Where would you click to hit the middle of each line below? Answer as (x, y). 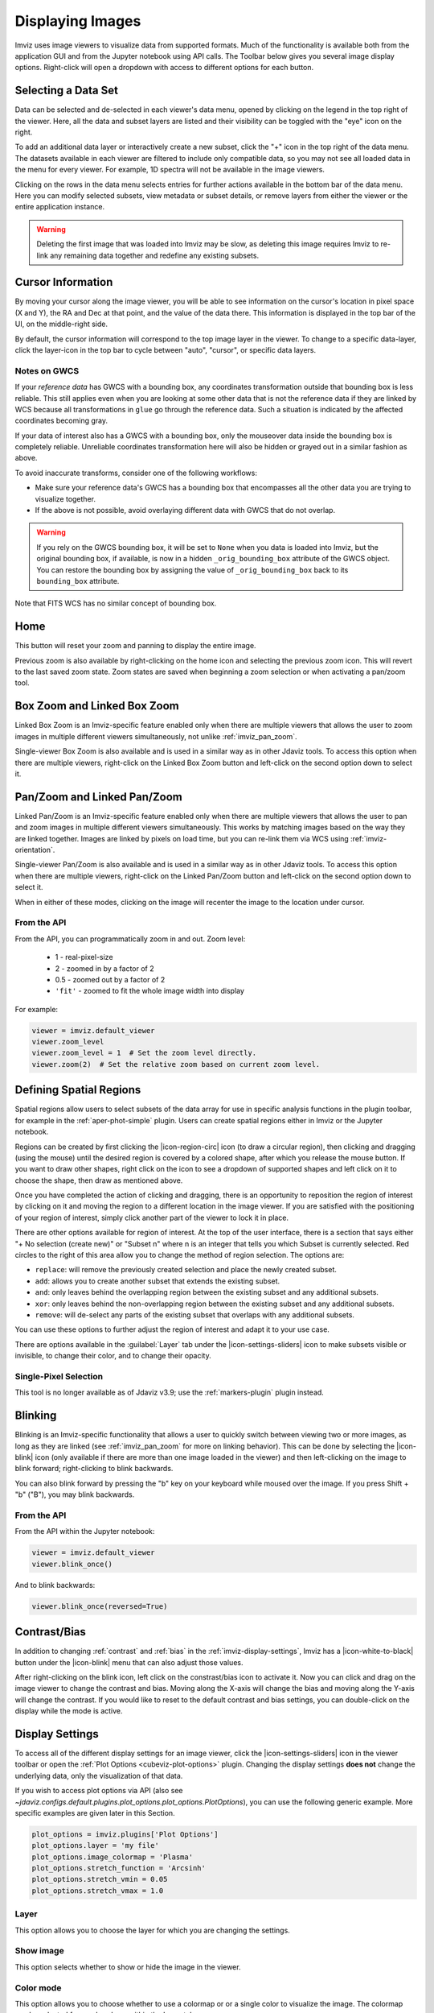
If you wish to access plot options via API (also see (99, 1791)
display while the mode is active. (69, 1711)
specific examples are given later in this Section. (95, 1813)
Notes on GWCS (47, 370)
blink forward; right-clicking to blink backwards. (94, 1469)
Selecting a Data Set (66, 91)
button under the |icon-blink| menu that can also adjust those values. (129, 1662)
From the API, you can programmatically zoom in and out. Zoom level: (130, 939)
